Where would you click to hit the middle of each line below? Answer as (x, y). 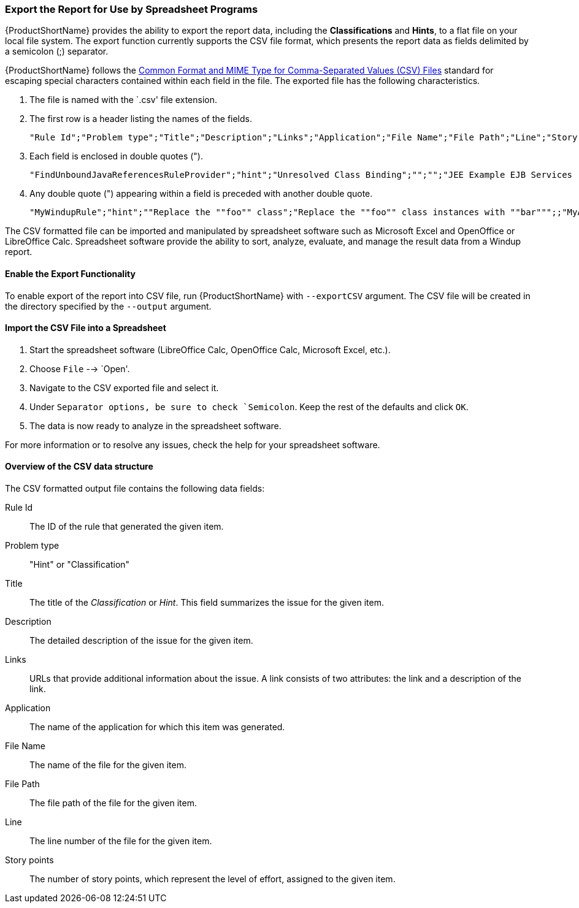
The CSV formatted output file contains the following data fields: (135, 489)
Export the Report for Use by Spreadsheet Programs (132, 9)
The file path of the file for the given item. (113, 803)
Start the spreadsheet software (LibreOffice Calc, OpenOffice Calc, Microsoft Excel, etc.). (210, 349)
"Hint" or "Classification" (80, 565)
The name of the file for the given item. (108, 765)
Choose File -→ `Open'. (80, 368)
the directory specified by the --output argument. (108, 306)
